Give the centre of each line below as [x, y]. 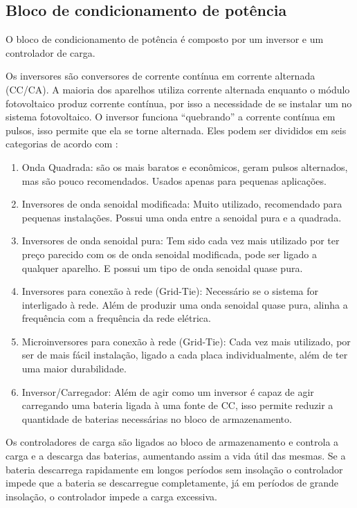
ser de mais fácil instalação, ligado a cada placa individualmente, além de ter [185, 355]
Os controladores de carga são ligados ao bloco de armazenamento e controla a [172, 442]
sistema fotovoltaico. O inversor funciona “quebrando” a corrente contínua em [171, 117]
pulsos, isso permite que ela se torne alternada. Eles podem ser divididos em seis [176, 130]
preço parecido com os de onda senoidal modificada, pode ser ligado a [169, 254]
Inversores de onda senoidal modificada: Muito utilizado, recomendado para [182, 204]
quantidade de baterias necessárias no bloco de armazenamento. [157, 418]
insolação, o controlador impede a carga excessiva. [111, 496]
